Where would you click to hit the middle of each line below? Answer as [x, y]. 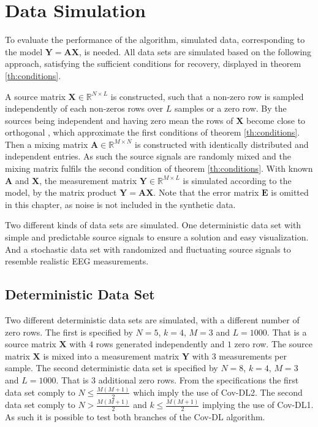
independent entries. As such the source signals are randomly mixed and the [148, 156]
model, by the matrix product [61, 192]
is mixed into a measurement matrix [111, 356]
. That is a [287, 332]
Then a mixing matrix [47, 144]
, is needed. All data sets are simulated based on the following [195, 51]
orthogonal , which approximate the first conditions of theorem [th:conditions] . [153, 132]
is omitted [290, 192]
